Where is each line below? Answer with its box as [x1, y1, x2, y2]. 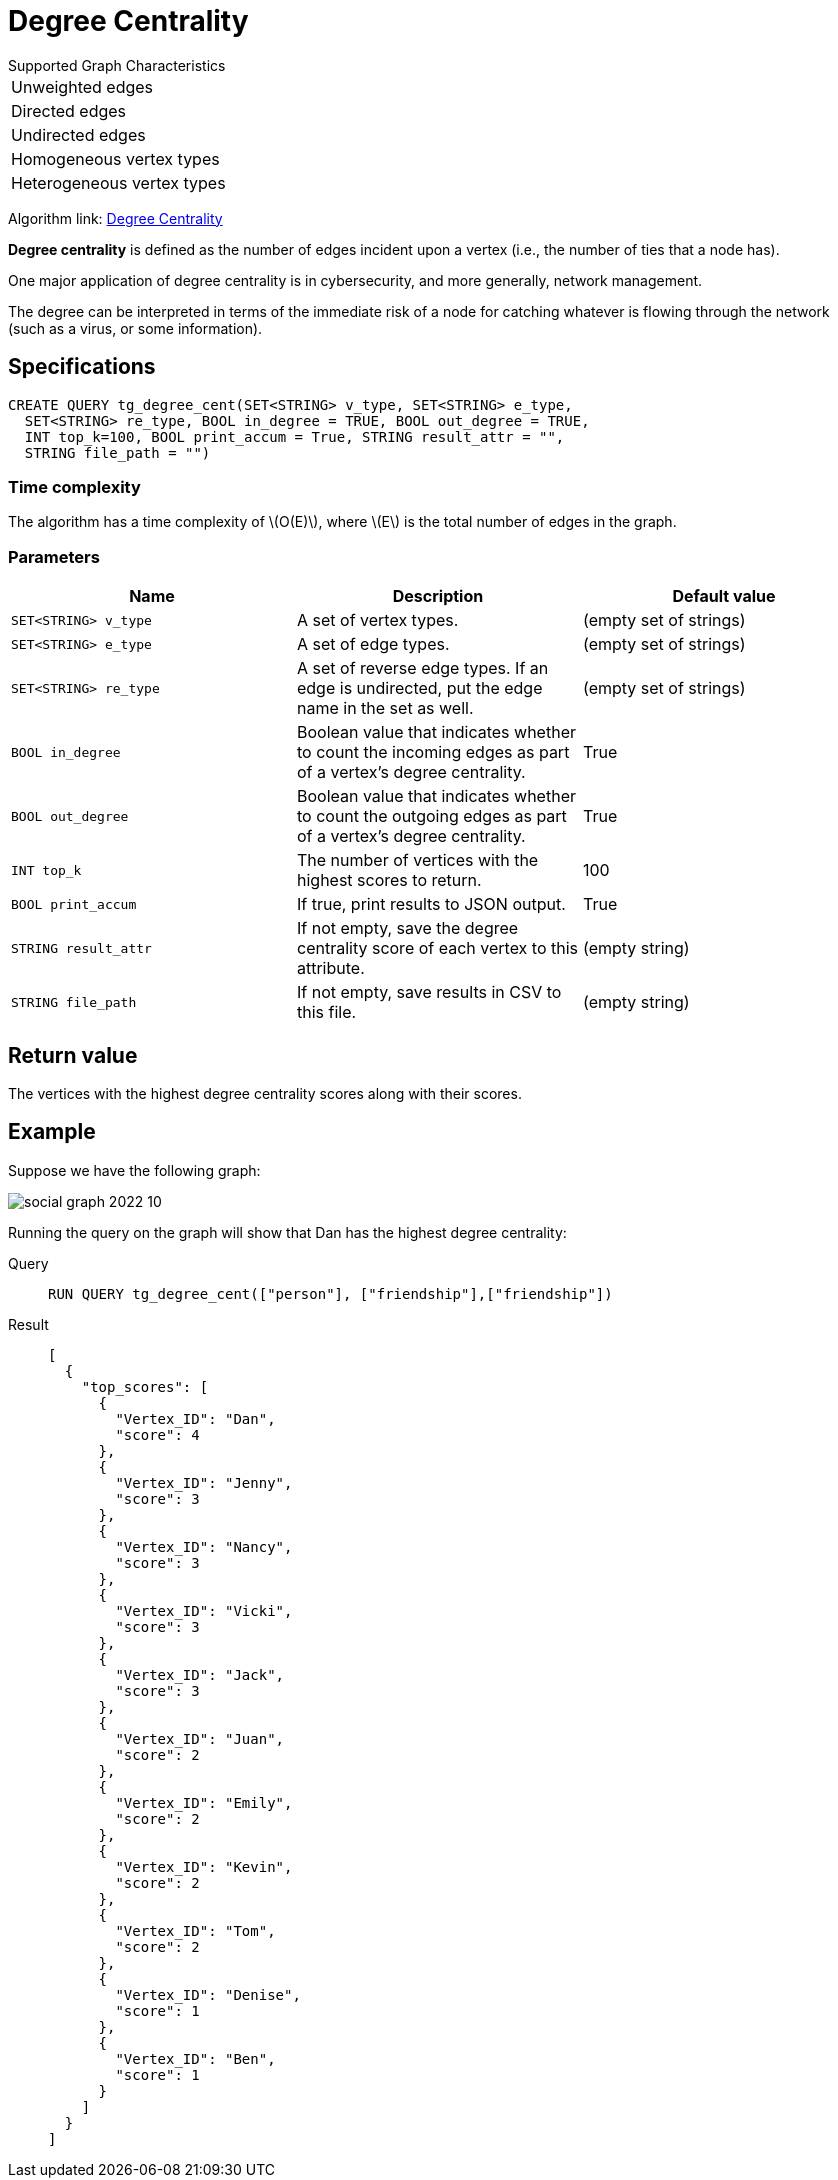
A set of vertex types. [296, 610, 459, 631]
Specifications [8, 354, 156, 380]
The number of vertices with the [296, 850, 539, 871]
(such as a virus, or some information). [8, 319, 263, 337]
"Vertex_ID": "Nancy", [115, 1538, 293, 1555]
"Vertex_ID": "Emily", [115, 1794, 293, 1811]
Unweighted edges [11, 76, 154, 97]
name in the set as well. [296, 698, 474, 719]
